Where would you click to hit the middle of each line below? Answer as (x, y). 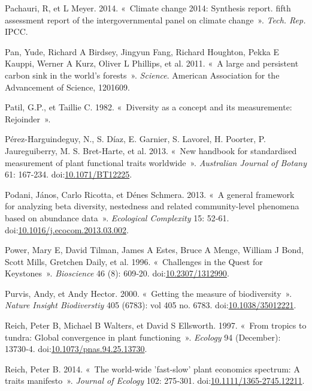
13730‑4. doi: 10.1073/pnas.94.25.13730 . (76, 349)
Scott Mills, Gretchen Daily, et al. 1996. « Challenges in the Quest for (134, 261)
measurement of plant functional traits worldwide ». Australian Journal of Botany (156, 162)
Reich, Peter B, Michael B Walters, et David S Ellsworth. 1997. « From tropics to (156, 325)
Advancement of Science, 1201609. (67, 87)
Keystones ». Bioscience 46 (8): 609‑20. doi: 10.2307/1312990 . (117, 273)
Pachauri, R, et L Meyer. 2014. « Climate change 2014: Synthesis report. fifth (148, 8)
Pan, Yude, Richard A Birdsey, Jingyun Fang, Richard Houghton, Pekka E (142, 51)
